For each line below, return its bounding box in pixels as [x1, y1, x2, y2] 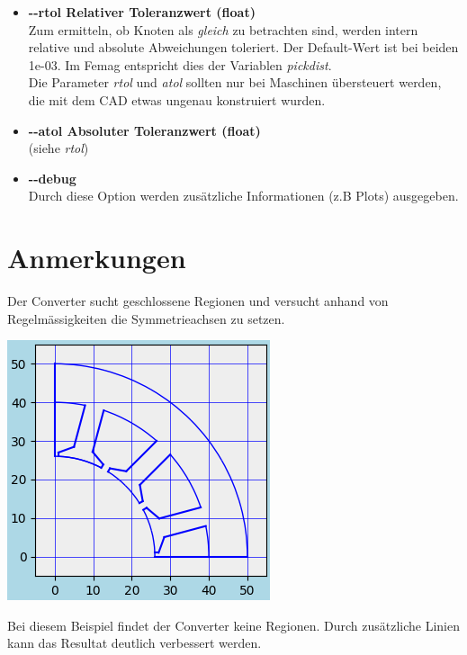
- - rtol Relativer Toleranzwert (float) [28, 3, 256, 21]
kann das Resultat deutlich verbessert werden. [7, 633, 262, 652]
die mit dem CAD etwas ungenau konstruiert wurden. [28, 90, 326, 109]
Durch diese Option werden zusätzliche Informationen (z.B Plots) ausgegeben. [28, 186, 459, 205]
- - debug [28, 168, 76, 187]
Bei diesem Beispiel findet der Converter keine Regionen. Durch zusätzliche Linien [7, 615, 460, 634]
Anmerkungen [7, 239, 186, 276]
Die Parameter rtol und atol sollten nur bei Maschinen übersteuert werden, [28, 73, 442, 92]
